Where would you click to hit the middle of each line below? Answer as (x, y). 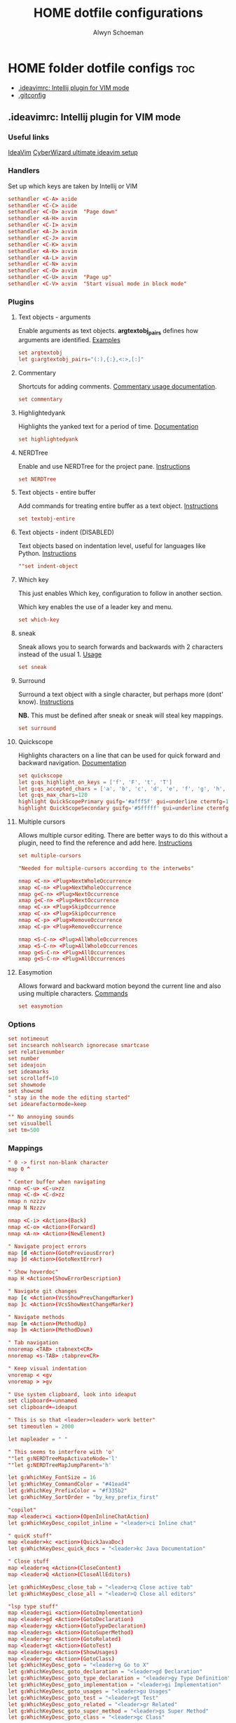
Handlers (24, 171)
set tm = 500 (24, 1130)
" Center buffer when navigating (57, 1182)
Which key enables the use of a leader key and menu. (96, 607)
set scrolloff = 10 (33, 1078)
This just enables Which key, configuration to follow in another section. (120, 593)
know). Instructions (46, 701)
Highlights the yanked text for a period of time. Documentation (108, 426)
